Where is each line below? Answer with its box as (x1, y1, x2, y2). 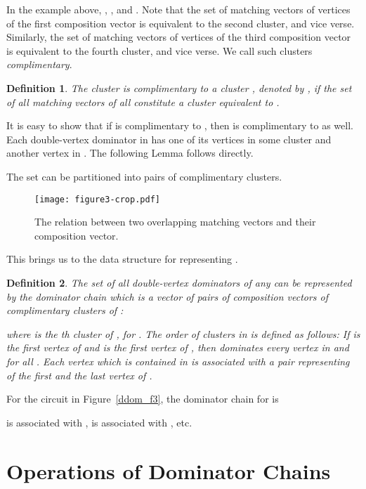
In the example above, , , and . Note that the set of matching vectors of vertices (6, 2, 351, 16)
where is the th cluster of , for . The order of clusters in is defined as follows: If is (6, 326, 360, 341)
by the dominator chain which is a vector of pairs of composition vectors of (6, 289, 329, 304)
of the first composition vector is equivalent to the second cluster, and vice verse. (6, 15, 355, 30)
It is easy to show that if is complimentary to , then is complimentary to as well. (6, 118, 353, 133)
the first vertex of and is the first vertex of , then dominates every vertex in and (6, 340, 349, 355)
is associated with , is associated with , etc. (6, 415, 192, 429)
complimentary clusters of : (6, 303, 124, 318)
